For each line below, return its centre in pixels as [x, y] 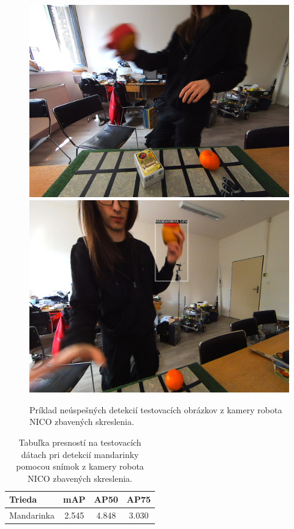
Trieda [23, 499]
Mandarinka [32, 515]
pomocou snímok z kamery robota [80, 466]
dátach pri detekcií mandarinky [80, 454]
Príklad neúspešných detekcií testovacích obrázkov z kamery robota [156, 409]
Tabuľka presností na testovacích [80, 442]
